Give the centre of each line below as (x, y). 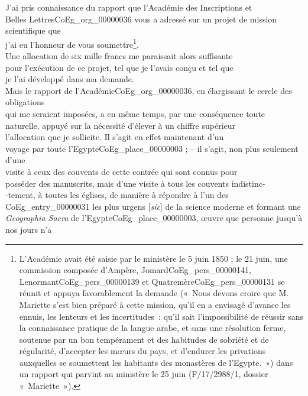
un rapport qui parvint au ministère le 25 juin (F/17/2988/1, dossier (144, 374)
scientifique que (33, 30)
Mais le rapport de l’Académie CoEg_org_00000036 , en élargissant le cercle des (149, 90)
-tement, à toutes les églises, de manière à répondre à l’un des (117, 195)
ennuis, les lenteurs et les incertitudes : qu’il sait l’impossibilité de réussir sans (161, 316)
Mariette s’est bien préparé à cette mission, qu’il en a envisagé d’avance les (155, 304)
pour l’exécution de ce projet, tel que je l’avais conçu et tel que (119, 67)
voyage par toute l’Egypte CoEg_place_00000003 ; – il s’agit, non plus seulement (152, 148)
